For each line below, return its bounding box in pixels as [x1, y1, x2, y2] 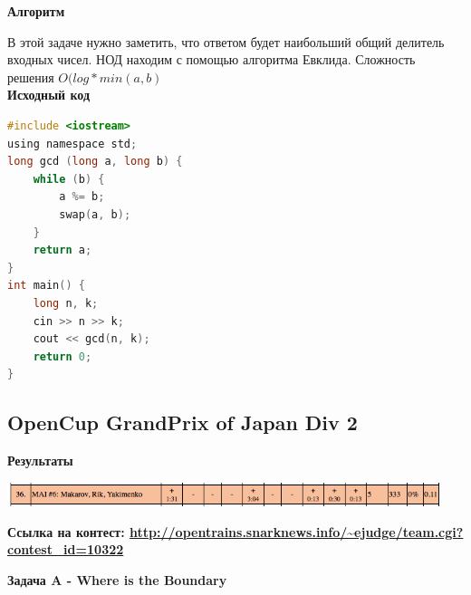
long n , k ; [33, 296, 99, 310]
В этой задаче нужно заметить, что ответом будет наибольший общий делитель [7, 32, 445, 51]
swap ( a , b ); [59, 207, 131, 221]
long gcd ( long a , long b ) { [7, 155, 183, 168]
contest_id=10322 [7, 540, 124, 559]
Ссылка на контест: [7, 522, 125, 541]
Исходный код [7, 85, 91, 104]
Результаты [7, 451, 73, 470]
